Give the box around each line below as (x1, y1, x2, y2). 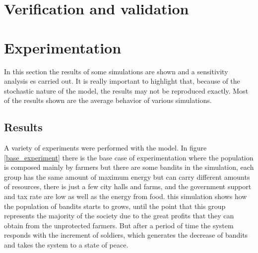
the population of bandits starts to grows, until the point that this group (4, 201, 226, 211)
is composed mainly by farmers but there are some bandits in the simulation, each (4, 162, 254, 172)
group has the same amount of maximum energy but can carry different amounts (4, 171, 250, 182)
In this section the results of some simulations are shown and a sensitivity (4, 66, 228, 76)
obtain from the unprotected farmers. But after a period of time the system (4, 220, 234, 230)
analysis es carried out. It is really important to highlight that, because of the (4, 76, 240, 86)
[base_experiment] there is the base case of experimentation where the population (4, 152, 254, 162)
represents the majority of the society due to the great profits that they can (4, 210, 234, 221)
